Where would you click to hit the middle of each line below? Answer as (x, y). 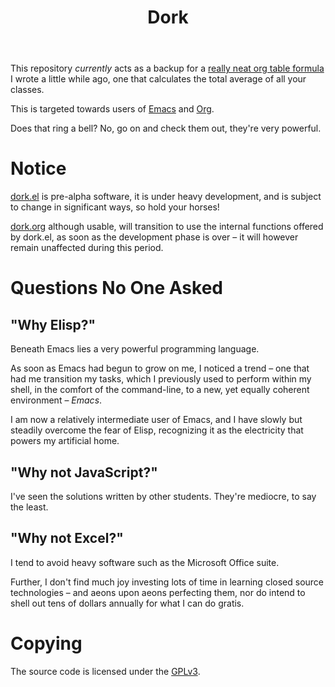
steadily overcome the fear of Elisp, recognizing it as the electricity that (157, 430)
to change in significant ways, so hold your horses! (115, 207)
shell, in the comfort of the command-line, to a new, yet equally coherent (160, 390)
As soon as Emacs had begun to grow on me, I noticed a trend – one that (160, 368)
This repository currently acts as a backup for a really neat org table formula (167, 68)
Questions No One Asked (116, 288)
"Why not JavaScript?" (84, 472)
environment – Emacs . (56, 400)
